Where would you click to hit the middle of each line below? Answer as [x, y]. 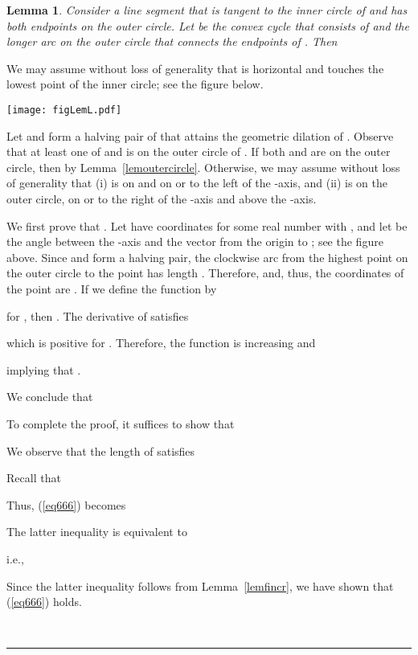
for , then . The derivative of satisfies [98, 315]
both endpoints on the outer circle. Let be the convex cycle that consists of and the [208, 25]
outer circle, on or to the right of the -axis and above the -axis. [162, 199]
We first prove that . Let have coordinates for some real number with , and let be [207, 225]
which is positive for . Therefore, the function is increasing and [161, 343]
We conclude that [50, 397]
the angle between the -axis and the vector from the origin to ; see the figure [195, 242]
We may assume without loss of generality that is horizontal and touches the [195, 68]
